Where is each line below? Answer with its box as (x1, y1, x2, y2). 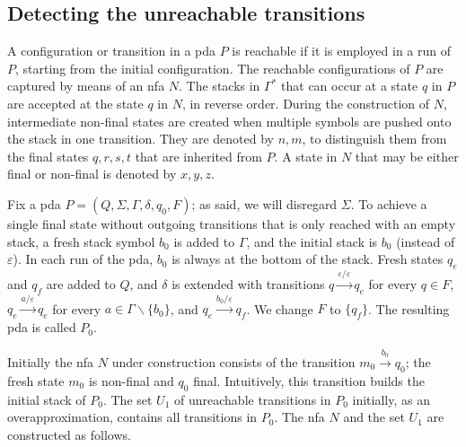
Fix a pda (7, 194, 61, 213)
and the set (343, 408, 405, 426)
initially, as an (352, 390, 430, 408)
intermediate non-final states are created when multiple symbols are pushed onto (7, 111, 452, 130)
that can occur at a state (281, 76, 418, 95)
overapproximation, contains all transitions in (7, 408, 258, 426)
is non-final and (88, 371, 174, 390)
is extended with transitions (171, 274, 325, 293)
